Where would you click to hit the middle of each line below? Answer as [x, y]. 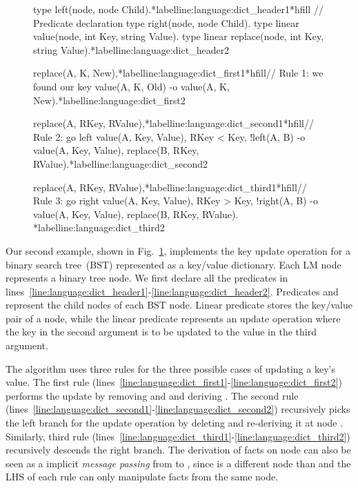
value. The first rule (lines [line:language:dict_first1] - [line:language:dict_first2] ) [174, 382]
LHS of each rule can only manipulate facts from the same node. [142, 477]
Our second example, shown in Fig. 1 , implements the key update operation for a [178, 250]
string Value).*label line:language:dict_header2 [131, 49]
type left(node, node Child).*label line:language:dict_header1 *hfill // [178, 9]
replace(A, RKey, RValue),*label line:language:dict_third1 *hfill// [170, 187]
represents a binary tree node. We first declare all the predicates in [147, 278]
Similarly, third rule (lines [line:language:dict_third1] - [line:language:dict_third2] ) [178, 436]
